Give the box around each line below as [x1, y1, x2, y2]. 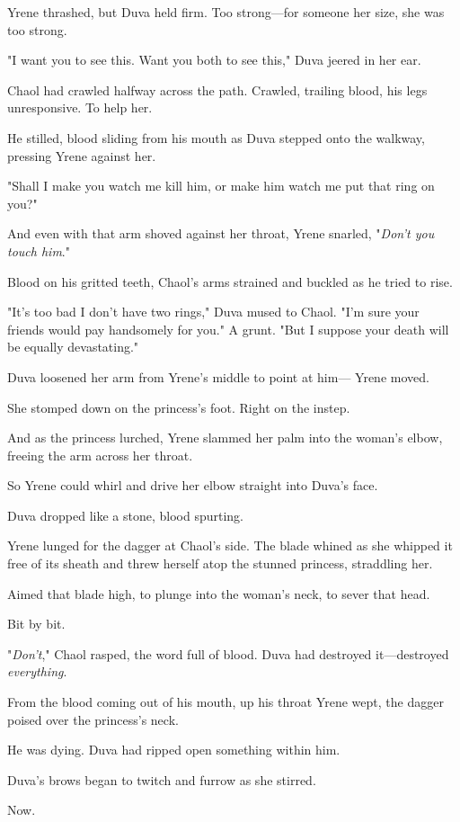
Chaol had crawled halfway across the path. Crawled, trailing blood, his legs [7, 80, 428, 99]
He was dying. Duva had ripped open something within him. [7, 740, 341, 759]
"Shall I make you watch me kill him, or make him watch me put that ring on [7, 176, 435, 195]
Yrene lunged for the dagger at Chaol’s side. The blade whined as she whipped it [7, 536, 453, 555]
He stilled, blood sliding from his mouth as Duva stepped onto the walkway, [7, 128, 425, 147]
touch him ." [7, 241, 70, 260]
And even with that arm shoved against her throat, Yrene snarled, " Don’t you [7, 224, 435, 243]
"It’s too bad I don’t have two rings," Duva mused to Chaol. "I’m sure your [7, 302, 420, 321]
